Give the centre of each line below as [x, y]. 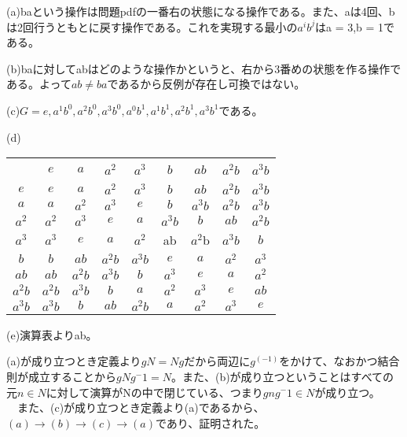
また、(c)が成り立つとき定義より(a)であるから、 [141, 407]
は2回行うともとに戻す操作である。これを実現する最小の [152, 26]
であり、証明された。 [210, 422]
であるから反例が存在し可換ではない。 [206, 84]
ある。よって [39, 84]
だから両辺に [217, 361]
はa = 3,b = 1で [355, 26]
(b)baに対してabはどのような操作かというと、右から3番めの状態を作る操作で [204, 68]
